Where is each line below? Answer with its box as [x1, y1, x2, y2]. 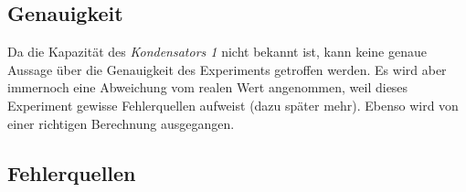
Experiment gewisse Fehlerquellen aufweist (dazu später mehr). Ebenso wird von [7, 95, 459, 114]
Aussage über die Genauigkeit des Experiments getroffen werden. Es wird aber [7, 59, 447, 79]
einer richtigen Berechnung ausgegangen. [7, 113, 235, 133]
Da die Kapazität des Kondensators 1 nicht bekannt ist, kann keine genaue [7, 42, 427, 61]
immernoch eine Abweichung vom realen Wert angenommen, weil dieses [7, 78, 408, 97]
